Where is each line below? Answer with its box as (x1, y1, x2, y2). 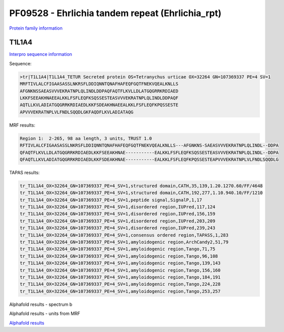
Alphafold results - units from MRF (9, 310, 80, 316)
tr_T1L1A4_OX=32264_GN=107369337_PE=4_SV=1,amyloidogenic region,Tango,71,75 (20, 246, 215, 252)
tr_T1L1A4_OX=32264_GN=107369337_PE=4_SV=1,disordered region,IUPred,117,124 (20, 204, 215, 210)
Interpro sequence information (9, 51, 73, 57)
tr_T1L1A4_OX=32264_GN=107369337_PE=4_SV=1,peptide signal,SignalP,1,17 (20, 197, 202, 203)
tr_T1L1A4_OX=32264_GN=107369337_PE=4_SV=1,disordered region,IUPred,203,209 (20, 218, 215, 224)
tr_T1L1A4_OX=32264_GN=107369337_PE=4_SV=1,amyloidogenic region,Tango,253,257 (20, 288, 221, 294)
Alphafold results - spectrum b (9, 301, 73, 307)
